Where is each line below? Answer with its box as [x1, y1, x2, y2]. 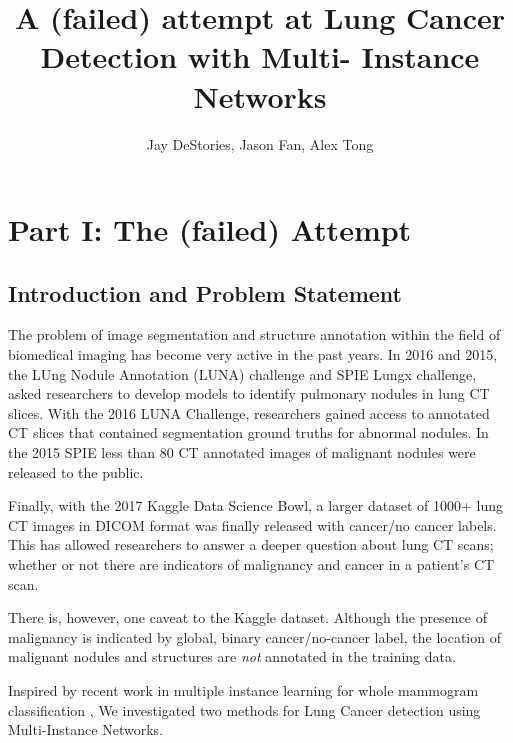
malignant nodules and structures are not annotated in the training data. [8, 646, 456, 667]
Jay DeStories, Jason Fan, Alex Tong [146, 133, 374, 154]
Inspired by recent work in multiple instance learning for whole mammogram [8, 679, 479, 700]
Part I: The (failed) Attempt [8, 209, 412, 250]
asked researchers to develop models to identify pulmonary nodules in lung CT [8, 383, 490, 404]
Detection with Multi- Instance [40, 36, 480, 77]
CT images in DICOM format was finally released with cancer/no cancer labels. [8, 514, 497, 535]
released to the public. [8, 461, 144, 482]
